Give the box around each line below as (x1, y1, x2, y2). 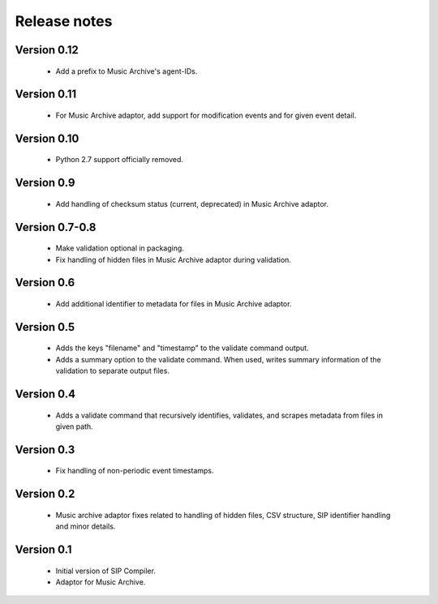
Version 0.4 (15, 387, 76, 401)
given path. (55, 422, 93, 431)
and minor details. (55, 521, 116, 531)
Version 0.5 (15, 320, 75, 334)
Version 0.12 (15, 43, 79, 57)
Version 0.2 (15, 487, 75, 501)
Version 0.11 (15, 88, 77, 101)
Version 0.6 (15, 276, 75, 289)
